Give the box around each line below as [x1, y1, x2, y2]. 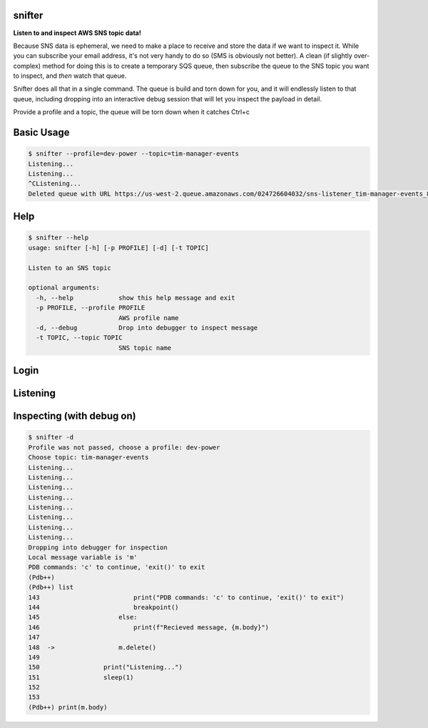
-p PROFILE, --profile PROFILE [36, 304, 146, 312]
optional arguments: [28, 284, 100, 292]
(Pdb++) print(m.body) [28, 703, 108, 711]
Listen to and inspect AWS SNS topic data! [13, 29, 142, 37]
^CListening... [28, 179, 81, 188]
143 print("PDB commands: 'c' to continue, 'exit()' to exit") [28, 593, 345, 602]
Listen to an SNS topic [28, 264, 112, 271]
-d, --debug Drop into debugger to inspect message [36, 324, 258, 331]
